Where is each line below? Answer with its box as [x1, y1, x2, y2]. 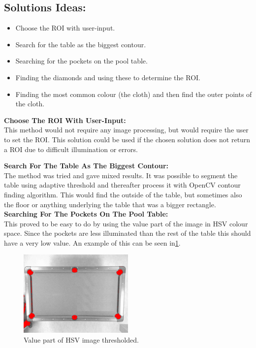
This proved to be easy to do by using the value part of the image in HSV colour [4, 218, 248, 228]
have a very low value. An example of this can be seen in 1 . [4, 237, 181, 248]
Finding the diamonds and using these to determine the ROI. [15, 72, 200, 82]
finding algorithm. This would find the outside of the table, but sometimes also [4, 189, 242, 199]
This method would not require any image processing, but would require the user [4, 125, 249, 135]
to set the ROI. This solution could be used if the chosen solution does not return [4, 134, 251, 144]
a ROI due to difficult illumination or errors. [4, 144, 138, 154]
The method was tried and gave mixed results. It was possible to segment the [4, 170, 238, 180]
